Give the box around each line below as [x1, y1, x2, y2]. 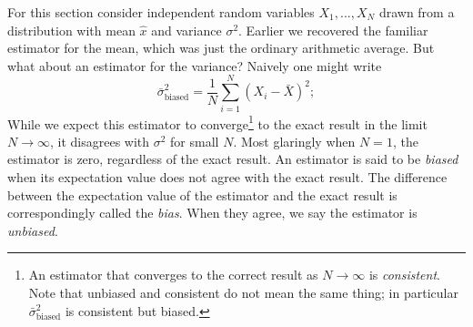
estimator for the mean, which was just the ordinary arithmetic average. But [7, 38, 435, 57]
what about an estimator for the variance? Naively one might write [7, 56, 382, 75]
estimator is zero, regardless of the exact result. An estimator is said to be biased [7, 149, 458, 169]
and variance [151, 20, 222, 39]
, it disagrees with [49, 131, 150, 150]
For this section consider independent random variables [7, 3, 315, 21]
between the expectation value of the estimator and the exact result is [7, 185, 398, 204]
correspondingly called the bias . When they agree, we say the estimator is [7, 203, 418, 222]
